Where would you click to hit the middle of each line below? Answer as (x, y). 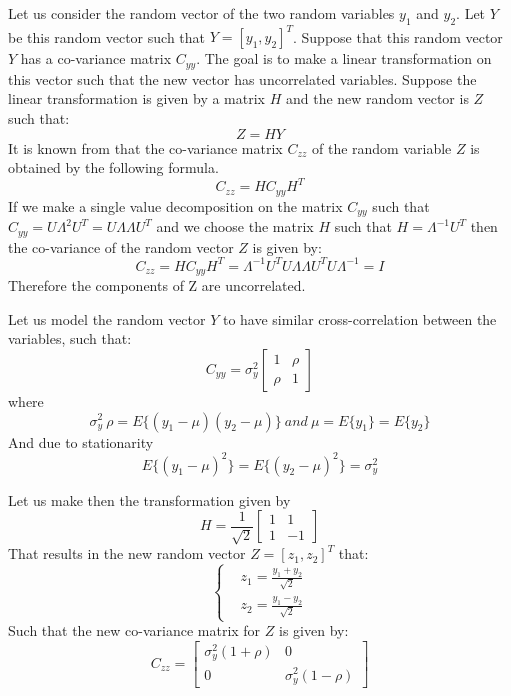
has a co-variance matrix (96, 58)
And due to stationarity (81, 441)
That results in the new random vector (127, 553)
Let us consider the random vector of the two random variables (201, 13)
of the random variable (381, 147)
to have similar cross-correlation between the (359, 318)
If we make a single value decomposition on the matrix (175, 205)
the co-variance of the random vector (121, 246)
